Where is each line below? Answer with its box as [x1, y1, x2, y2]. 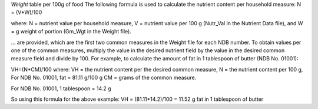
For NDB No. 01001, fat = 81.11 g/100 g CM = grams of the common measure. [11, 74, 197, 81]
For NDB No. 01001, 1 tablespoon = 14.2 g [11, 85, 111, 92]
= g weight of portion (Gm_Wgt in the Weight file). [11, 28, 132, 35]
